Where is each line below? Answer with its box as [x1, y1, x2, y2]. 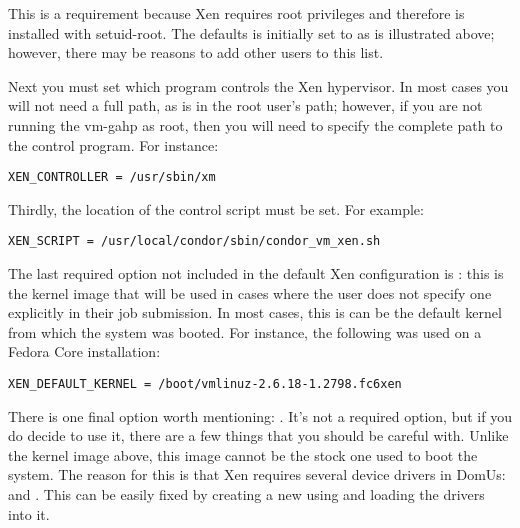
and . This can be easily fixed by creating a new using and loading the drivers [8, 484, 485, 505]
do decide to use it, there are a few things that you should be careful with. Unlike [8, 425, 509, 446]
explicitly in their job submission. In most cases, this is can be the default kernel [8, 302, 502, 323]
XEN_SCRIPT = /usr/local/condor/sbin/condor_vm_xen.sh [8, 234, 381, 249]
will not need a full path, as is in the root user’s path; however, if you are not [8, 95, 483, 116]
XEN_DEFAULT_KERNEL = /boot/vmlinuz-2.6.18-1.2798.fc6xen [8, 377, 402, 392]
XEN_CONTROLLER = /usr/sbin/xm [8, 170, 216, 185]
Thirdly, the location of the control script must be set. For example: [8, 198, 424, 219]
